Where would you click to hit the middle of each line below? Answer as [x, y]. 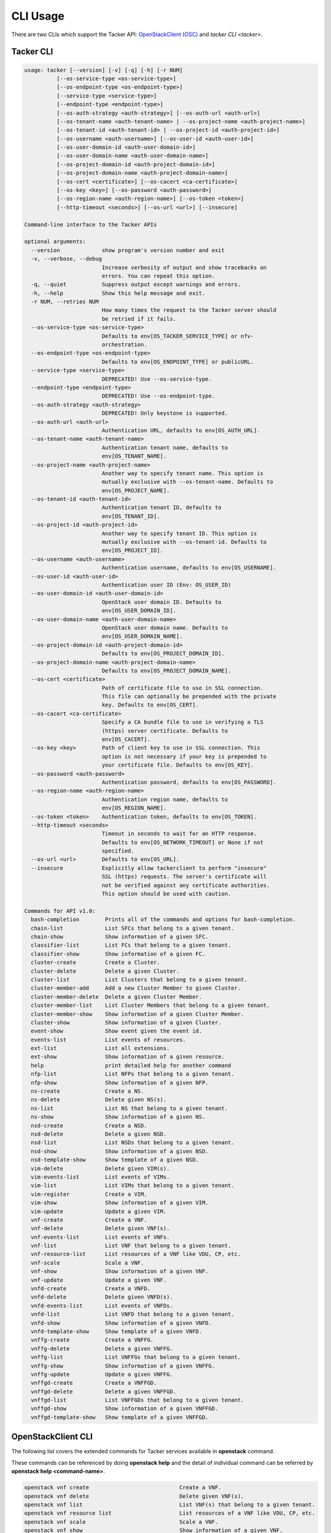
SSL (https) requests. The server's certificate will [184, 877]
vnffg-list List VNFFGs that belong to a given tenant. [136, 1357]
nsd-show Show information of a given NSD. [120, 1151]
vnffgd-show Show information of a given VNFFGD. [125, 1409]
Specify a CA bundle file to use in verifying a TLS [182, 722]
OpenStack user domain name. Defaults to [165, 628]
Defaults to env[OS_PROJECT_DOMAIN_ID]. [163, 654]
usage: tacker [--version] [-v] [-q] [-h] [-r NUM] [104, 70]
